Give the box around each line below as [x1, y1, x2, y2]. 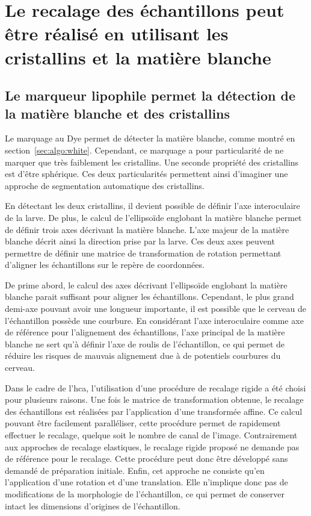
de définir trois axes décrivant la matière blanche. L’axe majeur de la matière [5, 223, 289, 235]
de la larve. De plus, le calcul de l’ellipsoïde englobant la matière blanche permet [5, 211, 302, 223]
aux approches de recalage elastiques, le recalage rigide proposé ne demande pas [5, 440, 300, 453]
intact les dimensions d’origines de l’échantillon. [5, 499, 180, 512]
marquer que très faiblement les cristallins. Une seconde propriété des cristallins [5, 155, 299, 168]
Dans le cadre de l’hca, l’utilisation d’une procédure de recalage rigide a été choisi [5, 381, 306, 394]
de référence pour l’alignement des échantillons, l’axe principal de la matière [5, 326, 285, 338]
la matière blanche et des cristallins [5, 104, 230, 122]
